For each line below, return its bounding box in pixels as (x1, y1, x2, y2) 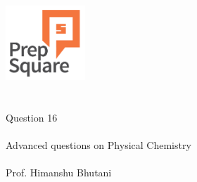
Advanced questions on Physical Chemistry (6, 137, 191, 152)
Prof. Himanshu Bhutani (6, 164, 112, 179)
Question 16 (6, 110, 58, 124)
